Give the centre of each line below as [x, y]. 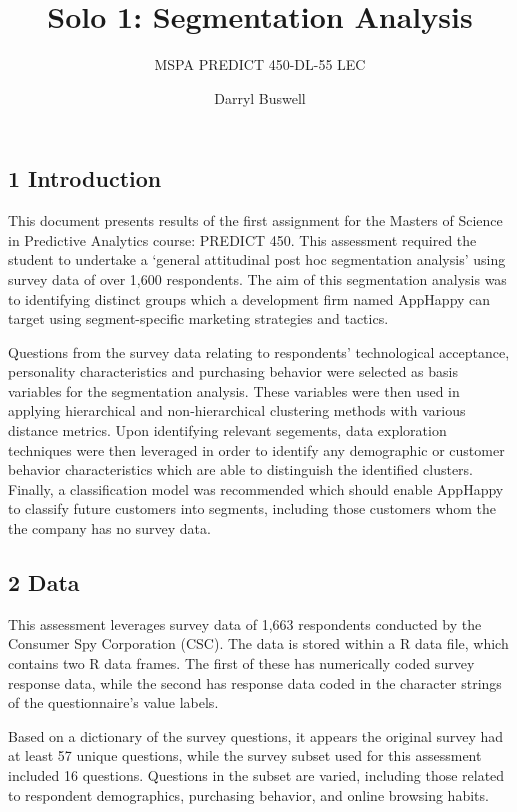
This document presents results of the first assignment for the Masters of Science [255, 220]
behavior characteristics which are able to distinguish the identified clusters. [240, 469]
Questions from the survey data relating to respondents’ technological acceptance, [259, 351]
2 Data [44, 582]
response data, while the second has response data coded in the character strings [255, 682]
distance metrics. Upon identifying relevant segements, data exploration [227, 430]
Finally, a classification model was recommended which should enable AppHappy [256, 488]
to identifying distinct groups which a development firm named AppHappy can [249, 298]
